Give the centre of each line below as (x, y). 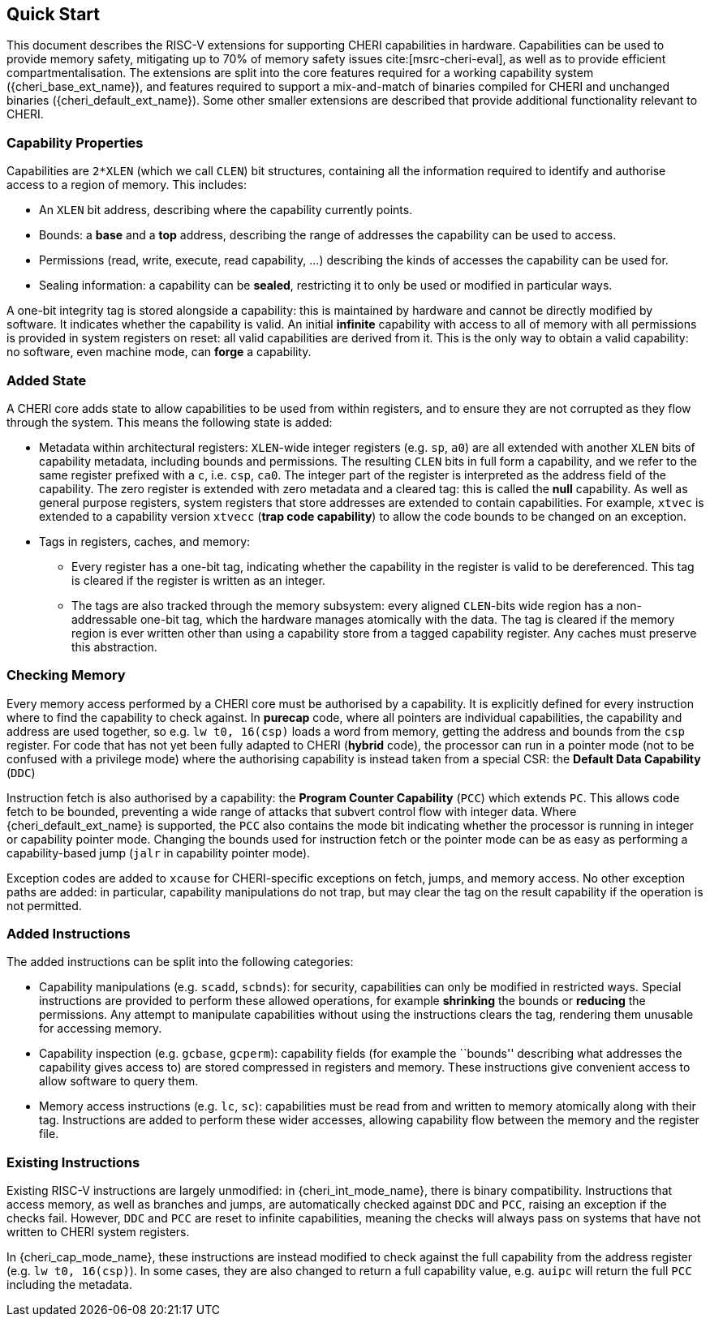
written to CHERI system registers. (98, 1232)
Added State (47, 380)
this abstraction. (114, 646)
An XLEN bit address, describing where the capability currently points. (226, 210)
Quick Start (53, 14)
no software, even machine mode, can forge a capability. (159, 352)
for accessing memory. (101, 1029)
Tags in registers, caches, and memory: (145, 541)
